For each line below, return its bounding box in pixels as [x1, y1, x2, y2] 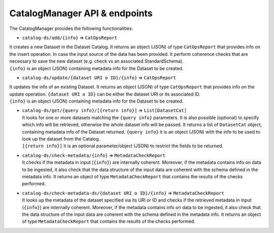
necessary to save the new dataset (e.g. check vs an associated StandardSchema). [9, 58, 184, 64]
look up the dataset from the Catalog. [22, 136, 100, 142]
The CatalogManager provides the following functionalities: [9, 25, 133, 31]
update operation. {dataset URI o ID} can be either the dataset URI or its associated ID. [9, 91, 200, 97]
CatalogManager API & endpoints [9, 8, 153, 19]
